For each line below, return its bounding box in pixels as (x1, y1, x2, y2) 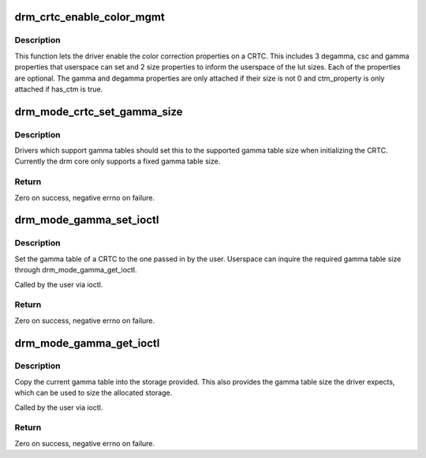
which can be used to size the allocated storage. (14, 388, 173, 398)
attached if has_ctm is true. (14, 84, 103, 94)
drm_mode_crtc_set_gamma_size (14, 105, 183, 118)
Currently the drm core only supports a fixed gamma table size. (14, 156, 221, 166)
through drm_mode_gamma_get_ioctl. (14, 265, 137, 275)
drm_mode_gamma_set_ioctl (14, 213, 159, 227)
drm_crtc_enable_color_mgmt (14, 10, 165, 24)
